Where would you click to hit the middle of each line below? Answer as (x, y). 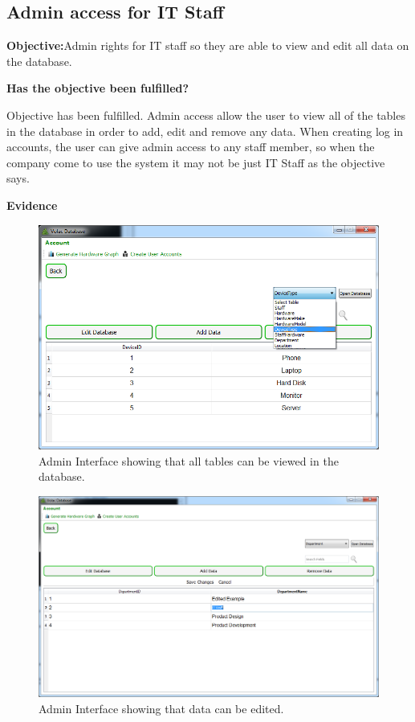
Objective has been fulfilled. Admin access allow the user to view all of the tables (206, 115)
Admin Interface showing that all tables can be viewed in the (189, 460)
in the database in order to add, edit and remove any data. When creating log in (205, 131)
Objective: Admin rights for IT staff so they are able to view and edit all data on (208, 45)
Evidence (32, 205)
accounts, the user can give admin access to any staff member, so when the (191, 147)
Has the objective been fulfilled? (98, 88)
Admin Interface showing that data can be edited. (161, 708)
